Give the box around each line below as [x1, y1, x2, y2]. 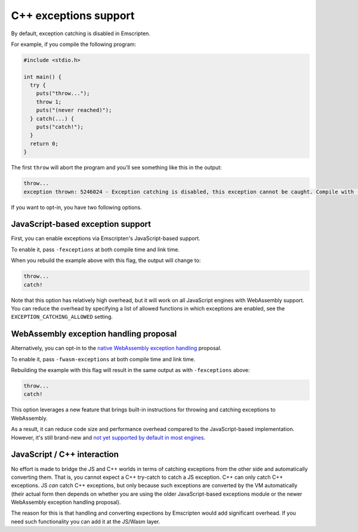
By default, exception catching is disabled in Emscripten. [11, 30, 150, 37]
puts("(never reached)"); [36, 107, 112, 113]
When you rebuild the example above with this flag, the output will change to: [11, 257, 201, 264]
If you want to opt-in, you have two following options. [11, 204, 143, 211]
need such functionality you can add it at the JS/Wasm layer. [11, 518, 161, 525]
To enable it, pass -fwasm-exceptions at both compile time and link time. [11, 355, 196, 362]
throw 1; [36, 99, 62, 105]
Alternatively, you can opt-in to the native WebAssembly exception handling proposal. [11, 345, 222, 352]
